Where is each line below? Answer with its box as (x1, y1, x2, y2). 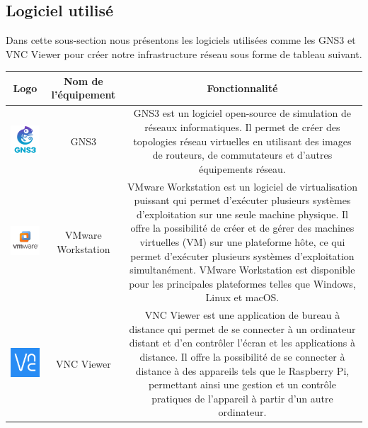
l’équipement (51, 87, 116, 102)
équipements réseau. (199, 161, 286, 176)
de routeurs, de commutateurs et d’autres (152, 147, 333, 162)
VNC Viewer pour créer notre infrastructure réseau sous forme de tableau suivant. (6, 46, 362, 61)
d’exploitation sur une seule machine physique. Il (136, 206, 348, 221)
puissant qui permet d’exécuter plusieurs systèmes (134, 193, 351, 208)
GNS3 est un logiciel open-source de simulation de (133, 106, 352, 120)
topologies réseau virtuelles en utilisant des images (133, 133, 352, 148)
